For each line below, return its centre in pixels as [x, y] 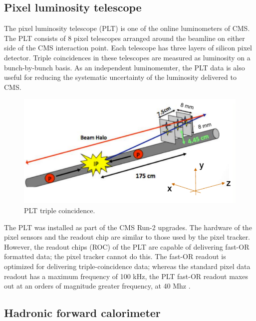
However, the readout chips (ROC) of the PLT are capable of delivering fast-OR [127, 246]
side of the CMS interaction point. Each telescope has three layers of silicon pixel [128, 48]
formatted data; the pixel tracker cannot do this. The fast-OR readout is [115, 256]
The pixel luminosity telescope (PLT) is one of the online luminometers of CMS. [127, 28]
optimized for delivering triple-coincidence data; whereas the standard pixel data [127, 266]
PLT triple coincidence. [60, 210]
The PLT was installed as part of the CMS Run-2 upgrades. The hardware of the [128, 227]
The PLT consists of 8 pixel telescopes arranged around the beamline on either [125, 38]
